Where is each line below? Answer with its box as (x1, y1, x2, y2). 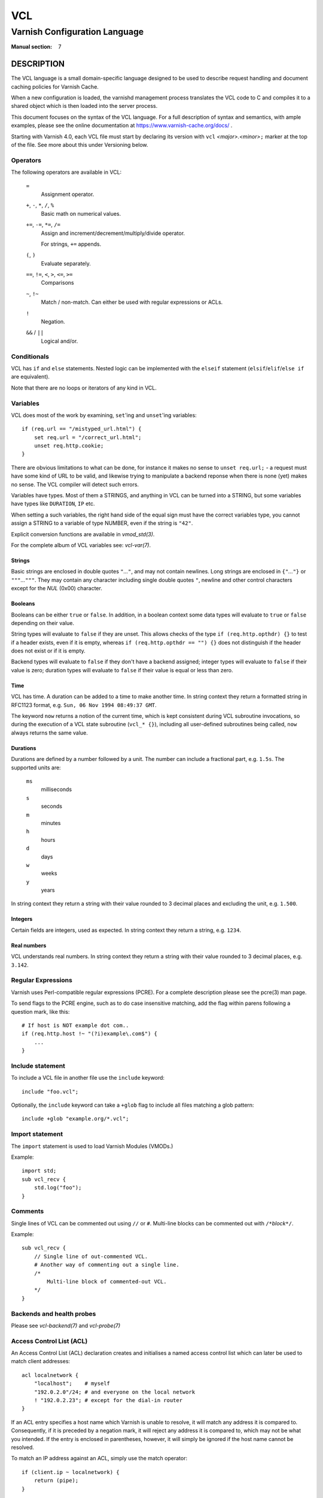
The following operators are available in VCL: (11, 168, 122, 176)
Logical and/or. (41, 337, 78, 345)
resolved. (11, 1443, 34, 1451)
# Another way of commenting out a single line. (33, 1261, 179, 1269)
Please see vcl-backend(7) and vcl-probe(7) (11, 1322, 121, 1329)
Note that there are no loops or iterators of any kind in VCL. (11, 384, 157, 391)
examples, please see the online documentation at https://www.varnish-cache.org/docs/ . (11, 122, 233, 129)
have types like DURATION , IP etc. (11, 500, 95, 508)
